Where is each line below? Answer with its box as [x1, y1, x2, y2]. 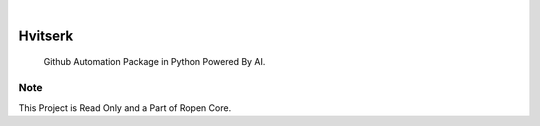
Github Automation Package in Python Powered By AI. [43, 56, 266, 68]
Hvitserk [18, 27, 74, 44]
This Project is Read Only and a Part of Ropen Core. [18, 101, 232, 114]
